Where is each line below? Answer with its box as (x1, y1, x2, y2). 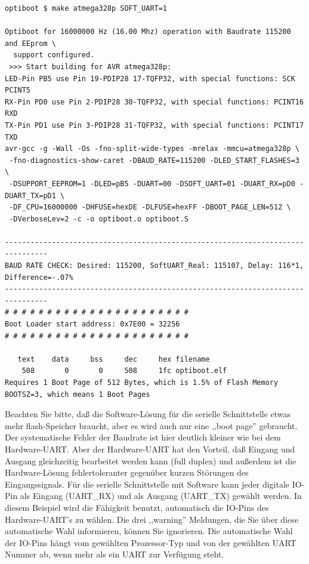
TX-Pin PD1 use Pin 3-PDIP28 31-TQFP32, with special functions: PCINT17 (5, 121, 304, 130)
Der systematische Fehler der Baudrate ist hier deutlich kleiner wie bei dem (5, 431, 281, 443)
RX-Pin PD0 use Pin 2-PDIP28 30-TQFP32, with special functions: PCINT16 (5, 97, 304, 106)
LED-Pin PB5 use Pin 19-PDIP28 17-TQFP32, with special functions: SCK (5, 74, 295, 83)
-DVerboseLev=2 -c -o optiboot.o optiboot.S (9, 214, 189, 223)
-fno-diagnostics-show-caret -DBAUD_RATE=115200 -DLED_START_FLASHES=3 (9, 156, 299, 165)
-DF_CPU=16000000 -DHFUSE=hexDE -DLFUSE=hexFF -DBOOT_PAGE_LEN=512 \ (9, 203, 291, 212)
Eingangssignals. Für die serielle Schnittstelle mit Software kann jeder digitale (5, 477, 290, 490)
